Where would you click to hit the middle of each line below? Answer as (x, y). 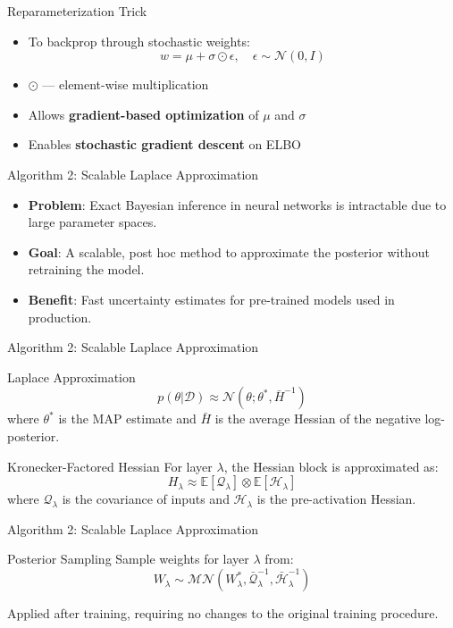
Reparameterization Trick (77, 11)
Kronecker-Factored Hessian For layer (110, 466)
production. (60, 317)
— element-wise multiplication (126, 84)
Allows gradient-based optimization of (143, 114)
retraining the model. (86, 269)
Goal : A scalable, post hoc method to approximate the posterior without (229, 251)
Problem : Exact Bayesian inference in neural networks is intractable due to (237, 204)
